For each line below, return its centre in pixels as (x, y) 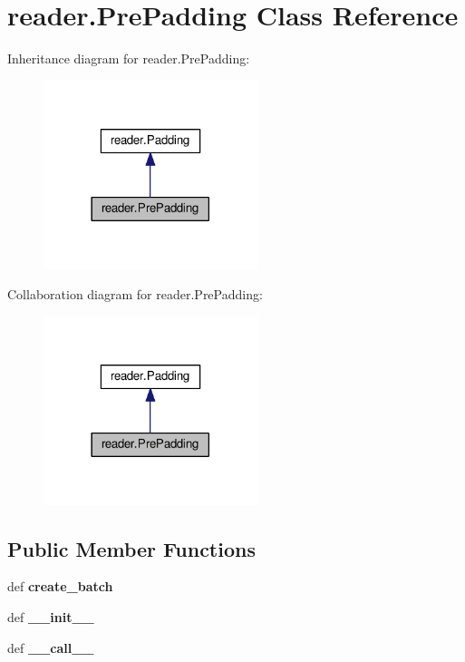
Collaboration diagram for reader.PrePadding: (135, 294)
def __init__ (51, 616)
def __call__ (51, 647)
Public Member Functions (131, 548)
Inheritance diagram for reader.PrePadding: (129, 58)
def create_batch (60, 586)
